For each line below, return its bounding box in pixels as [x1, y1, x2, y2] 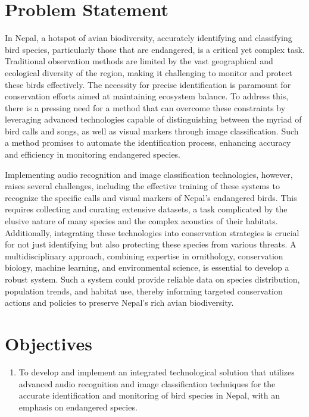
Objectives [5, 331, 92, 355]
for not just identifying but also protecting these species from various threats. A [5, 238, 296, 250]
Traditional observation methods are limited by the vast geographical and [5, 55, 273, 67]
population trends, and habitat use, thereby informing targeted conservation [5, 284, 283, 297]
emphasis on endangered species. [18, 400, 138, 413]
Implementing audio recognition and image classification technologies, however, [5, 168, 293, 180]
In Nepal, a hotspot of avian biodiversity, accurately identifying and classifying [5, 32, 292, 44]
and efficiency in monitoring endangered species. [5, 148, 181, 161]
